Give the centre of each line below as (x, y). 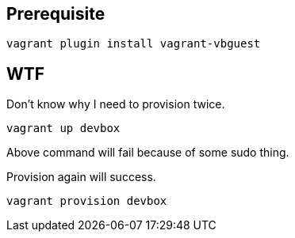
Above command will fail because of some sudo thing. (148, 153)
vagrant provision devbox (87, 201)
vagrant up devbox (63, 128)
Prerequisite (56, 14)
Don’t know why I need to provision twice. (116, 104)
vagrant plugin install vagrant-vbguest (134, 44)
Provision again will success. (81, 177)
